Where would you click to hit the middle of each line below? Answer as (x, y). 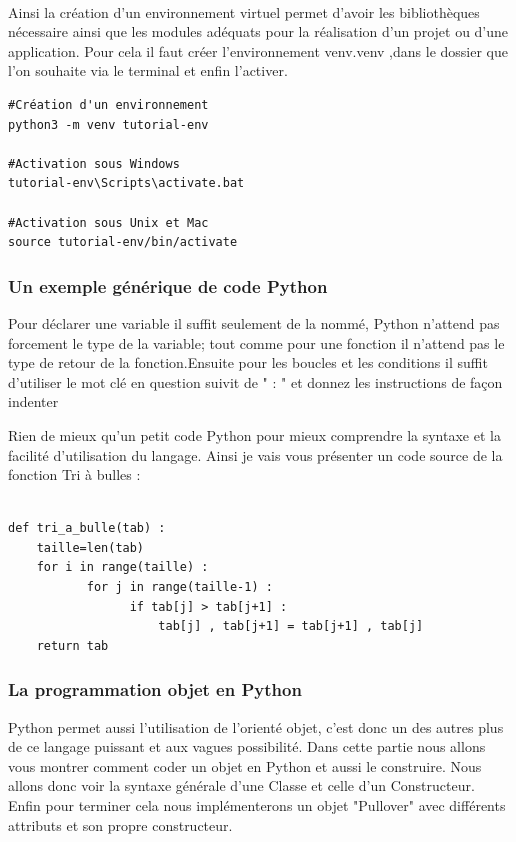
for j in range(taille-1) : (179, 587)
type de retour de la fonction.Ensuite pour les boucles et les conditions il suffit (248, 362)
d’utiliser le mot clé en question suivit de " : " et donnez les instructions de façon (255, 381)
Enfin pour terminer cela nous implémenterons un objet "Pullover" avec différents (257, 805)
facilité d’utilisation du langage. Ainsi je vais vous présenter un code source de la (255, 454)
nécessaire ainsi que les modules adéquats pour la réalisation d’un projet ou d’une (258, 31)
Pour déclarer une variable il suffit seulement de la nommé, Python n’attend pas (254, 322)
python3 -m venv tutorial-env (108, 124)
